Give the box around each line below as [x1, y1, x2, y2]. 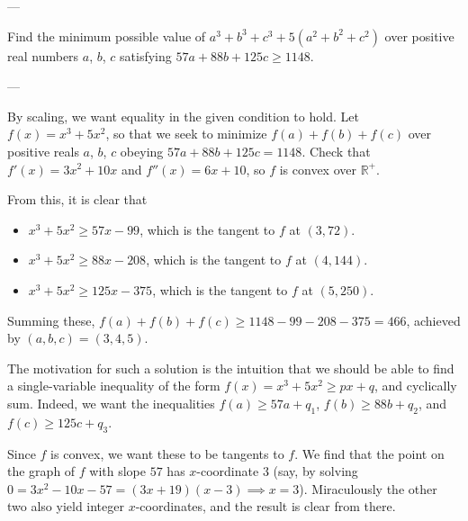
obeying [120, 141, 164, 160]
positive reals [7, 141, 79, 160]
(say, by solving [273, 462, 358, 481]
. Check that [301, 141, 371, 160]
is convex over [279, 159, 356, 178]
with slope [89, 462, 147, 481]
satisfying [120, 46, 172, 65]
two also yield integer [7, 497, 124, 516]
